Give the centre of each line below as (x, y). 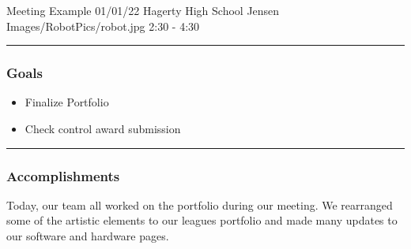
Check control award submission (103, 128)
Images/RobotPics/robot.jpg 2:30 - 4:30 (103, 26)
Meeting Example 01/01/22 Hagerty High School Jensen (143, 10)
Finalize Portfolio (67, 102)
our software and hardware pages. (88, 236)
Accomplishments (63, 175)
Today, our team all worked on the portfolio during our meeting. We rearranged (200, 204)
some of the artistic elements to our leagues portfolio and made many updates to (202, 220)
